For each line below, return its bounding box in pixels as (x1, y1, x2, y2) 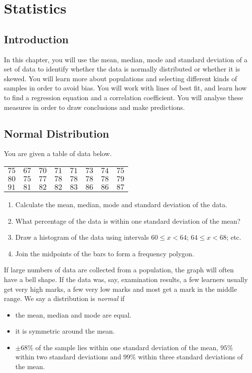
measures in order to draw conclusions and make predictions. (4, 102, 185, 112)
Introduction (4, 31, 69, 46)
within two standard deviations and (15, 352, 121, 362)
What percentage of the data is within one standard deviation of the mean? (15, 215, 241, 226)
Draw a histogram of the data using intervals (15, 232, 149, 242)
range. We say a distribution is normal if (4, 293, 125, 303)
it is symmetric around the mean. (15, 326, 115, 336)
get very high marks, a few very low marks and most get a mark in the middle (4, 284, 237, 294)
